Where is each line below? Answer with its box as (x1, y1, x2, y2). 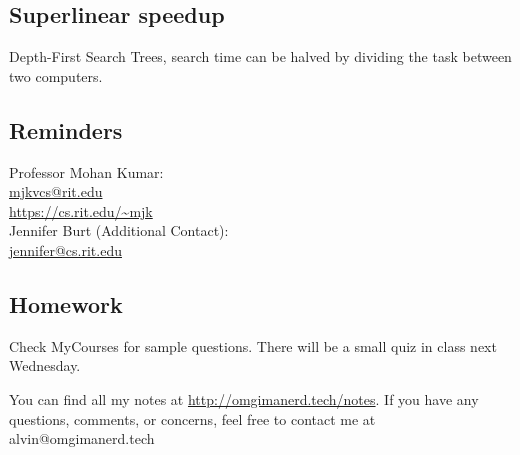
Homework (9, 288, 123, 319)
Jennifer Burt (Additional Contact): (9, 220, 229, 241)
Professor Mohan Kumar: (9, 161, 164, 182)
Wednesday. (9, 355, 81, 376)
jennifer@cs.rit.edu (9, 239, 122, 260)
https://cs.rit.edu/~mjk (9, 200, 153, 221)
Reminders (9, 114, 123, 145)
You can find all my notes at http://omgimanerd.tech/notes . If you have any (9, 388, 479, 409)
